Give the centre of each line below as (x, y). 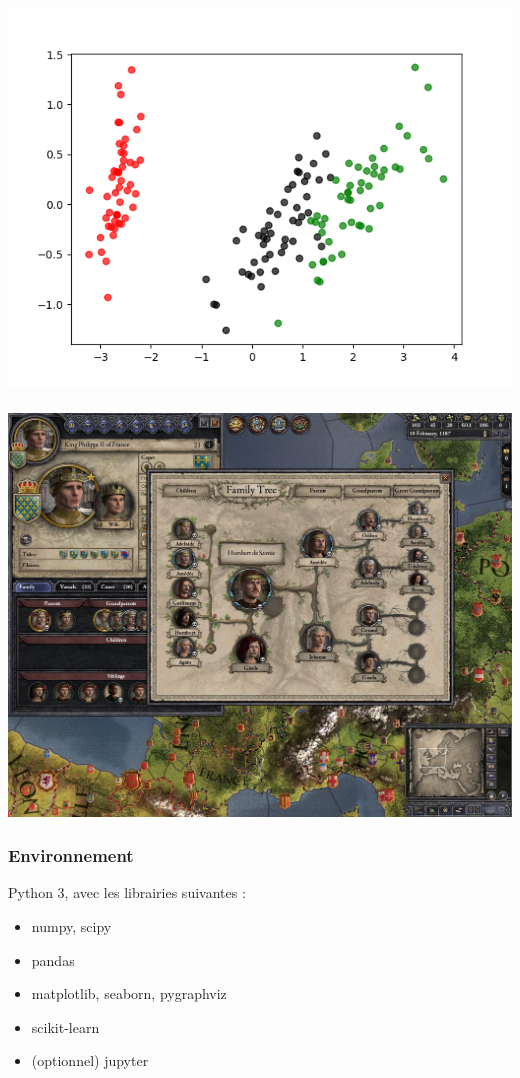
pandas (53, 959)
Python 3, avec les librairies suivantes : (127, 892)
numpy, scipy (71, 925)
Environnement (71, 855)
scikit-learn (65, 1026)
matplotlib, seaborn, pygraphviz (129, 993)
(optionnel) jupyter (90, 1060)
